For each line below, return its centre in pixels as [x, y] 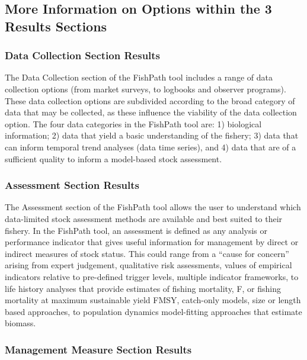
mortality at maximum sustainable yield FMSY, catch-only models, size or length [153, 300]
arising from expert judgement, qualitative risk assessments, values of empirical [148, 265]
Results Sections [56, 26]
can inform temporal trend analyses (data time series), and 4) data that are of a [151, 147]
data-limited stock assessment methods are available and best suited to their [144, 218]
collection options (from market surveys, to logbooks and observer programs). [145, 89]
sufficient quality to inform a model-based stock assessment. [113, 158]
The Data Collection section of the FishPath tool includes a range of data [139, 77]
